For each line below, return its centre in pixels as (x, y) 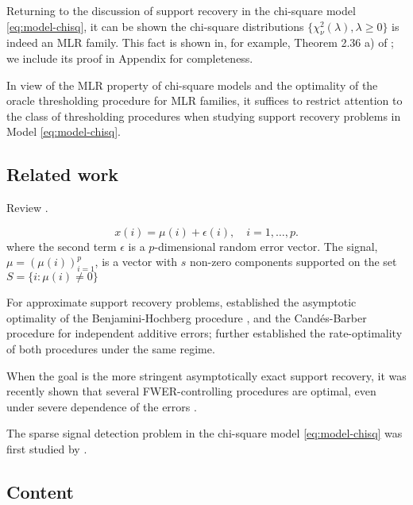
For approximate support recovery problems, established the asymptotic (181, 302)
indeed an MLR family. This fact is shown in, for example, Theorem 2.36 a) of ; (200, 42)
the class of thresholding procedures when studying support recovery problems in (204, 116)
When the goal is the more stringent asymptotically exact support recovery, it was (206, 375)
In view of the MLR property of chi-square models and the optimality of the (192, 85)
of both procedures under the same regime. (111, 348)
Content (40, 491)
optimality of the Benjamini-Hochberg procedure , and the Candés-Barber (187, 317)
